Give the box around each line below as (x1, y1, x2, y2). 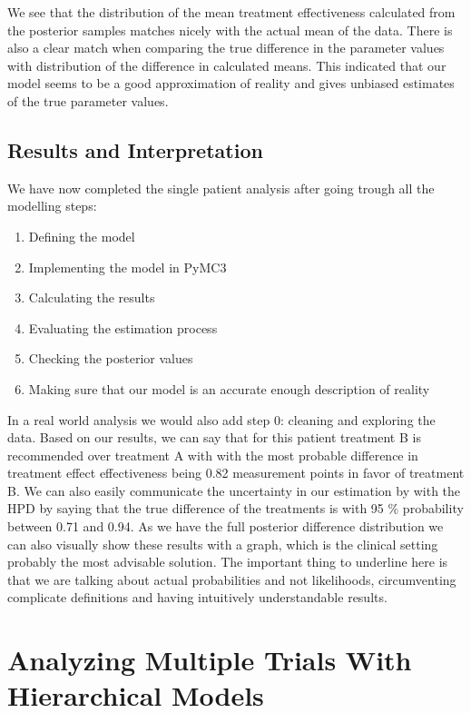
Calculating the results (28, 288, 155, 307)
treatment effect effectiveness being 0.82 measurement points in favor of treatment (7, 463, 465, 482)
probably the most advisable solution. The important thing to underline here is (7, 552, 448, 571)
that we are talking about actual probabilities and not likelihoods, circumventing (7, 569, 456, 589)
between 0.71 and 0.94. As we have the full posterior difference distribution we (7, 517, 444, 536)
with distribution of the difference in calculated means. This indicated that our (7, 55, 446, 74)
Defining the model (28, 226, 135, 245)
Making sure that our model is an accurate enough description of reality (28, 379, 430, 398)
